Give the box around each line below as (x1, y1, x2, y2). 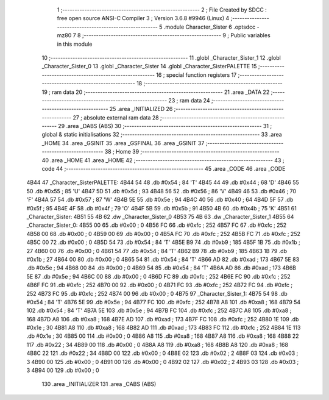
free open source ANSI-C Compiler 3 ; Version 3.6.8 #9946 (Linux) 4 (57, 15, 230, 22)
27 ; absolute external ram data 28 (73, 113, 159, 121)
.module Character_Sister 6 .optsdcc (163, 23, 256, 30)
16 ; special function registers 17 (156, 71, 237, 79)
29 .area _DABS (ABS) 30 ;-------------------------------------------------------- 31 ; (58, 123, 272, 130)
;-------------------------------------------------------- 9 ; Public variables (82, 32, 271, 39)
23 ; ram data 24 (168, 96, 210, 104)
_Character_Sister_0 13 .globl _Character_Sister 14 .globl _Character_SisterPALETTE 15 (41, 63, 257, 70)
